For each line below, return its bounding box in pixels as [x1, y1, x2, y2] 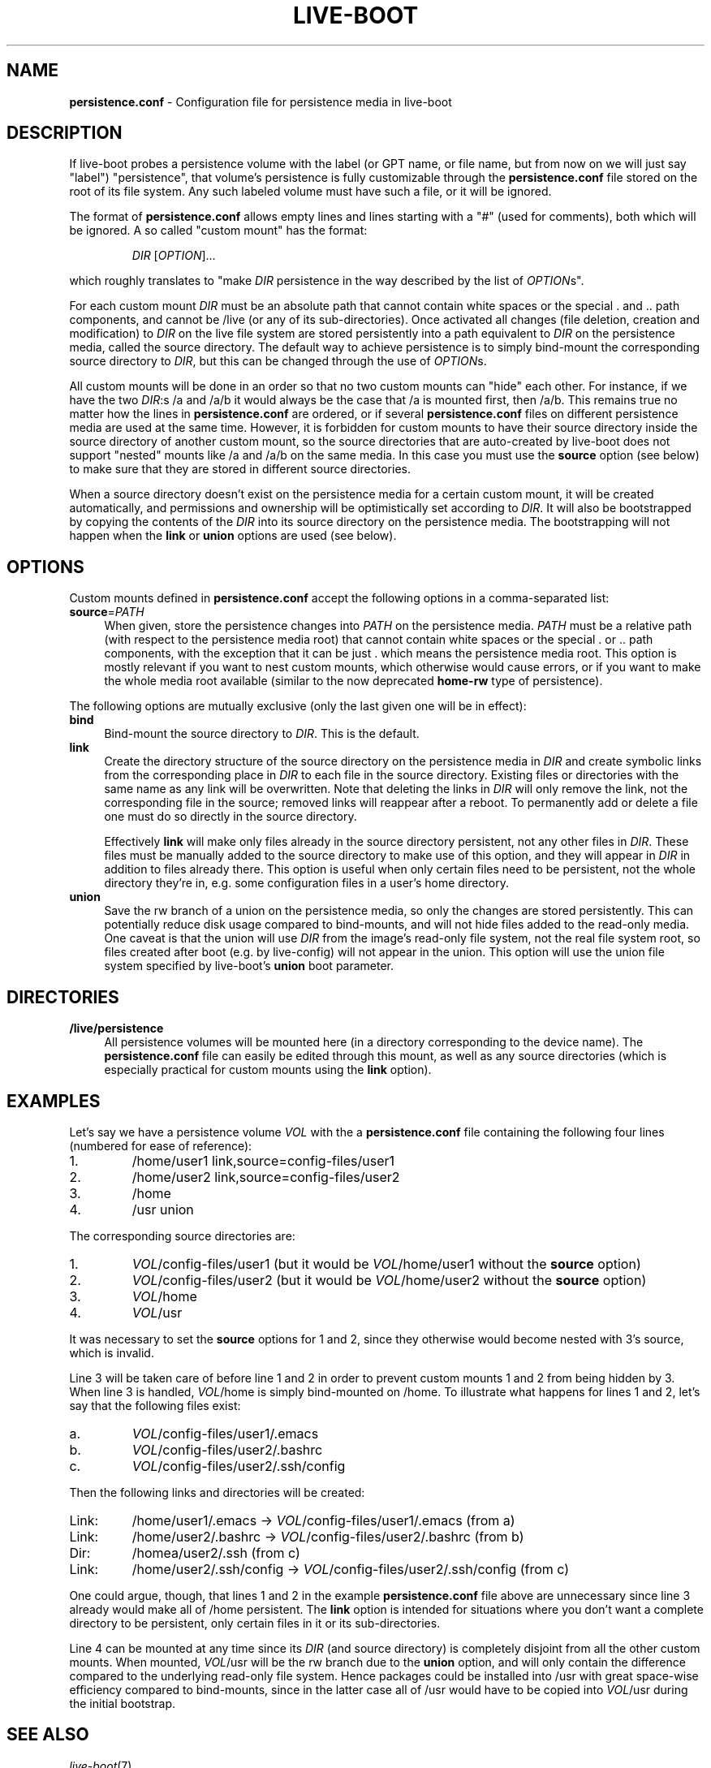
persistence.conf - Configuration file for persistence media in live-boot [69, 94, 452, 109]
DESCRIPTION [6, 123, 123, 144]
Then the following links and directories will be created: [69, 1485, 365, 1499]
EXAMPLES [6, 1090, 101, 1111]
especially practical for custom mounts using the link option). [104, 1063, 432, 1077]
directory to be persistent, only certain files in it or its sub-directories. [69, 1615, 441, 1630]
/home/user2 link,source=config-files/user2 [131, 1168, 400, 1185]
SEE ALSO [6, 1724, 89, 1745]
